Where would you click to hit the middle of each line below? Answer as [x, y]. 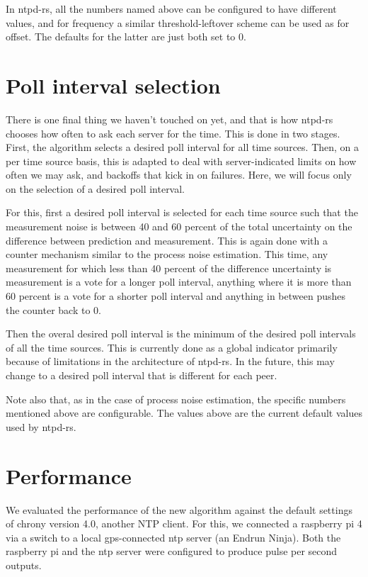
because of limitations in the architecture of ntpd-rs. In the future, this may [170, 361]
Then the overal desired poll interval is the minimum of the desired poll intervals [181, 334]
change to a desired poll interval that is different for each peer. [142, 375]
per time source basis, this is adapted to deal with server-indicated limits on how [181, 161]
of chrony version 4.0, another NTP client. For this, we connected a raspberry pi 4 [184, 523]
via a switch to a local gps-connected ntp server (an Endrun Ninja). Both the [173, 537]
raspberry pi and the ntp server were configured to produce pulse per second [172, 551]
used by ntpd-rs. [41, 426]
